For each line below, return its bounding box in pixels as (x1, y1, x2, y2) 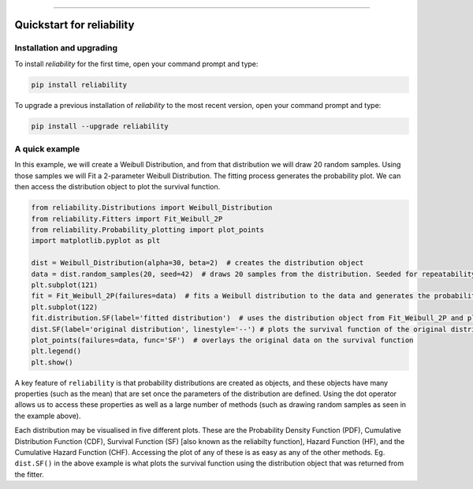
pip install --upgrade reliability (31, 121, 169, 130)
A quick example (14, 144, 80, 155)
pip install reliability (31, 80, 128, 89)
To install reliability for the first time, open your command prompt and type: (14, 59, 259, 69)
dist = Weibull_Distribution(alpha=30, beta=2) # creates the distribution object (31, 259, 364, 267)
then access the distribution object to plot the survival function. (14, 182, 221, 192)
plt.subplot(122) (31, 302, 99, 312)
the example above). (14, 411, 81, 420)
